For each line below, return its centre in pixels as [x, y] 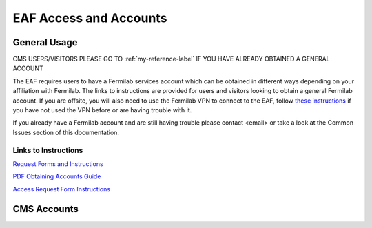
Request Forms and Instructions [58, 164]
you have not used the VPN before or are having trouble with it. [102, 110]
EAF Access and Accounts [90, 18]
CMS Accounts [46, 209]
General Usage [45, 42]
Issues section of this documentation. [66, 132]
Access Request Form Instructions [61, 189]
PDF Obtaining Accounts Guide [57, 176]
